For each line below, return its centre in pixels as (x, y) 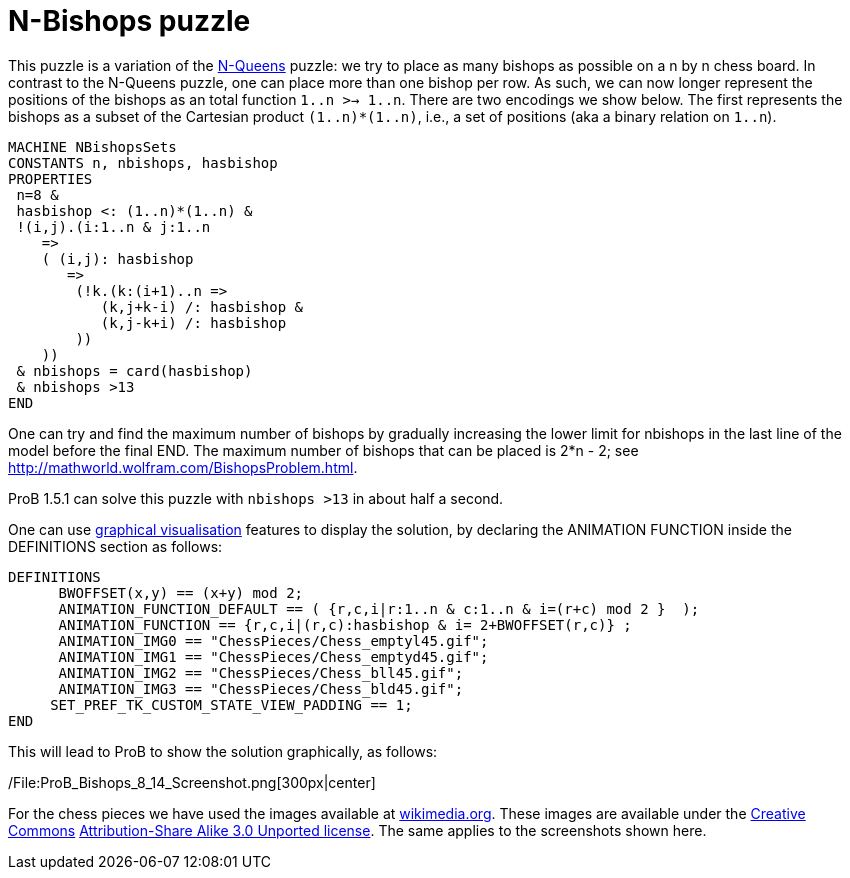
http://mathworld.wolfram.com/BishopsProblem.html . (183, 467)
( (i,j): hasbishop (117, 258)
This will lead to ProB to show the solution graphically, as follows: (223, 751)
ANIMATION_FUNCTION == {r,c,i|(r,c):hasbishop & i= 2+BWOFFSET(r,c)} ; (345, 624)
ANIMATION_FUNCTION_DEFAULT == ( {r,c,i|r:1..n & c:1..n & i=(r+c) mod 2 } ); (379, 608)
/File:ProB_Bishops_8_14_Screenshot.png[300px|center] (192, 782)
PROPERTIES (50, 178)
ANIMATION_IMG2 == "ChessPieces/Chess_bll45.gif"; (261, 672)
